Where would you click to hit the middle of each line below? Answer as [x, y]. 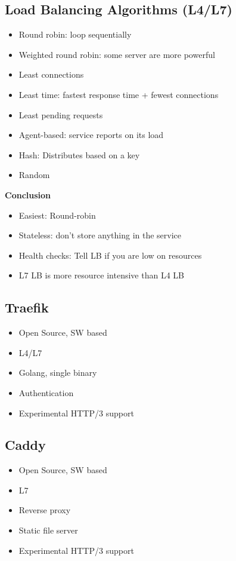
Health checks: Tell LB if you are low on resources [110, 255]
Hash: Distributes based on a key [79, 154]
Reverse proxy [45, 510]
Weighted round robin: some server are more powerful [117, 54]
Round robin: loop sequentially [75, 34]
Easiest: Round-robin [57, 215]
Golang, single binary [58, 373]
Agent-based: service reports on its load [91, 135]
